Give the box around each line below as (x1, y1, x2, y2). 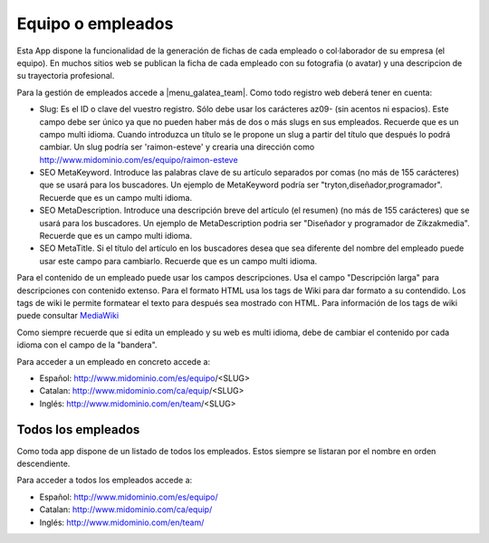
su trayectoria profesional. (16, 71, 115, 81)
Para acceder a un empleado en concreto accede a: (16, 356, 211, 367)
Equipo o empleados (16, 14, 174, 33)
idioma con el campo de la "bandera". (16, 339, 158, 350)
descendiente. (16, 458, 71, 469)
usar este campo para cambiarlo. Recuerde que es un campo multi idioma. (39, 255, 318, 266)
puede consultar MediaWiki (16, 310, 120, 321)
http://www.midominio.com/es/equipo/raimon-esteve (39, 154, 239, 165)
